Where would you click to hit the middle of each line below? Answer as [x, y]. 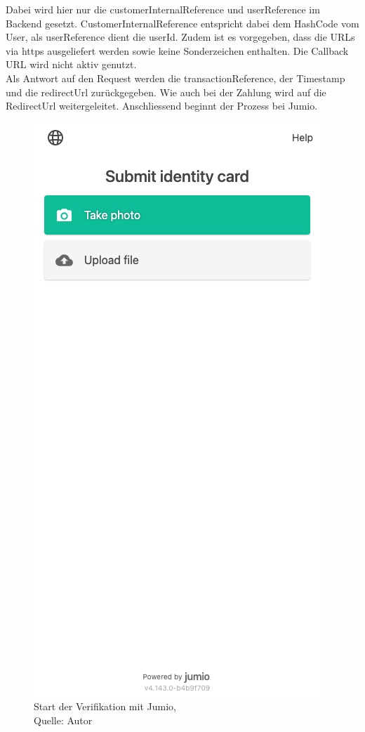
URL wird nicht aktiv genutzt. [71, 64]
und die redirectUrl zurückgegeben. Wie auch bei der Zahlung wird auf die [166, 92]
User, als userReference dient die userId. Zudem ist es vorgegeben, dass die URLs [180, 37]
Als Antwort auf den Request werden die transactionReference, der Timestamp [175, 78]
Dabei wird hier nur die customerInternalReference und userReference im [163, 9]
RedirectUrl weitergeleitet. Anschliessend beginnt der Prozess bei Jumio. [162, 106]
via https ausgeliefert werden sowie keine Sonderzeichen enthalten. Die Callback [177, 50]
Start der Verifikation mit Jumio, [105, 706]
